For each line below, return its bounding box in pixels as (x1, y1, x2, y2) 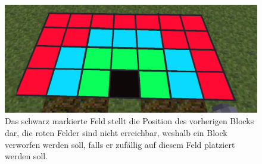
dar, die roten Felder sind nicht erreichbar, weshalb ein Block (5, 126, 227, 138)
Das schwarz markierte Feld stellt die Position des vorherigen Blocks (5, 115, 254, 127)
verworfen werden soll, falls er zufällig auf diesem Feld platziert (5, 138, 235, 150)
